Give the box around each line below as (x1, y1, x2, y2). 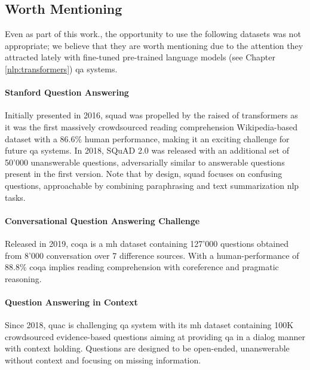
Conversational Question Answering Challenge (5, 214, 200, 227)
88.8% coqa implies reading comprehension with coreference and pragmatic (5, 261, 279, 273)
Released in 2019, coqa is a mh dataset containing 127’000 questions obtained (5, 237, 289, 249)
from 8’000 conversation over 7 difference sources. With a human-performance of (5, 249, 299, 261)
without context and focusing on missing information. (5, 353, 201, 366)
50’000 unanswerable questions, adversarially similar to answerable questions (5, 155, 285, 168)
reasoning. (5, 272, 42, 285)
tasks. (5, 191, 26, 203)
